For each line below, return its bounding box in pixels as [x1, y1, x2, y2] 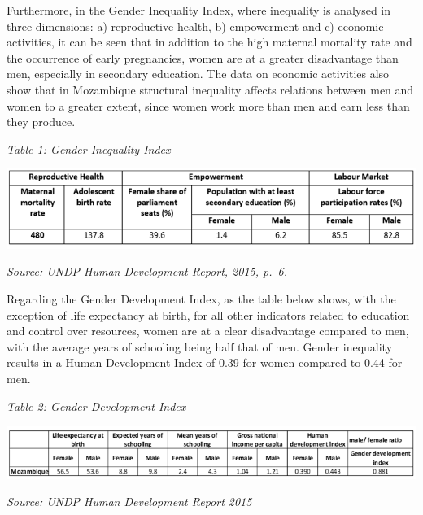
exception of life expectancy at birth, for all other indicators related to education [7, 306, 410, 323]
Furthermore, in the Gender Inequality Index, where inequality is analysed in [7, 2, 391, 18]
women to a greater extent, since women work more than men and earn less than [7, 97, 410, 114]
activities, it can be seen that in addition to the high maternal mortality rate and [7, 33, 412, 50]
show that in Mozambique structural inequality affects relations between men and [7, 81, 414, 98]
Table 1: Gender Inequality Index [7, 140, 171, 157]
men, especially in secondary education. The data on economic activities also [7, 65, 390, 82]
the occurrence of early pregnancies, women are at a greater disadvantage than [7, 49, 399, 66]
